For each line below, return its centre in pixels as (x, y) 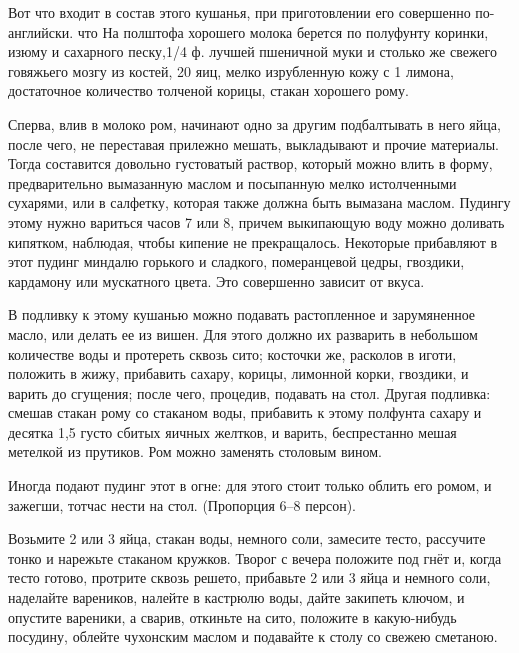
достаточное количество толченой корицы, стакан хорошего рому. (208, 90)
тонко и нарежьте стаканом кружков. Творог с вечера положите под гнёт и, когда (255, 557)
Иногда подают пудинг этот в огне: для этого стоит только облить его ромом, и (250, 485)
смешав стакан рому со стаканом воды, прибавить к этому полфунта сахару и (245, 412)
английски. (41, 31)
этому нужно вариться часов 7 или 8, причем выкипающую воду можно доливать (256, 221)
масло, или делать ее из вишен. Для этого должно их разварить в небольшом (243, 333)
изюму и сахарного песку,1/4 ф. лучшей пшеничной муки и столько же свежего (253, 51)
